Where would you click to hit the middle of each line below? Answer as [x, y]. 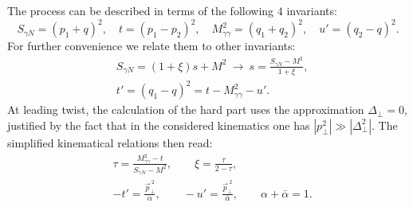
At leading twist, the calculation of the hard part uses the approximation [186, 109]
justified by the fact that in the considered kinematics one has [159, 125]
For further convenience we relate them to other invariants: [151, 46]
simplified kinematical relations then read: [110, 142]
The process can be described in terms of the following [141, 10]
